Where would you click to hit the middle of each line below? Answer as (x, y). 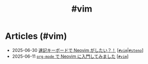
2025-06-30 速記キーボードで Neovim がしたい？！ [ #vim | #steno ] (78, 50)
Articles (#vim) (36, 36)
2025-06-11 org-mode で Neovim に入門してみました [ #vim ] (70, 56)
